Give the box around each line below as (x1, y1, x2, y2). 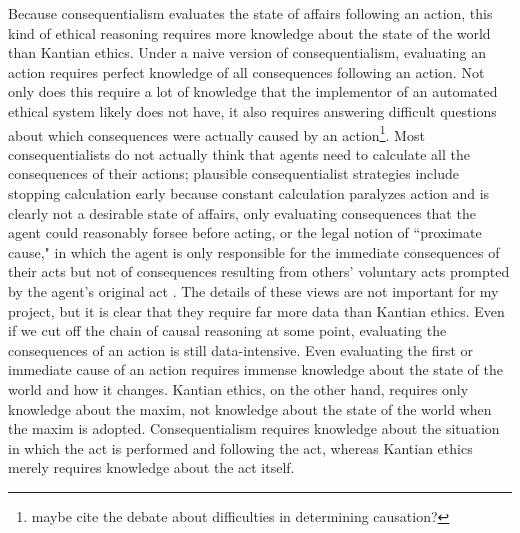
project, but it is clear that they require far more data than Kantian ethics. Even (8, 300, 505, 321)
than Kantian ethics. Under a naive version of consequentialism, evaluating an (8, 42, 486, 63)
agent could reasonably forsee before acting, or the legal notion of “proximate (8, 222, 482, 243)
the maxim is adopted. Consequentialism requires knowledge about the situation (8, 418, 500, 439)
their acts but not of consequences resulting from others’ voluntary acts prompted (8, 261, 510, 282)
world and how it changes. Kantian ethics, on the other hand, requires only (8, 378, 469, 399)
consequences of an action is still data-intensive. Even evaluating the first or (8, 339, 474, 360)
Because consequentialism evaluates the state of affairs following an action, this (8, 3, 493, 23)
